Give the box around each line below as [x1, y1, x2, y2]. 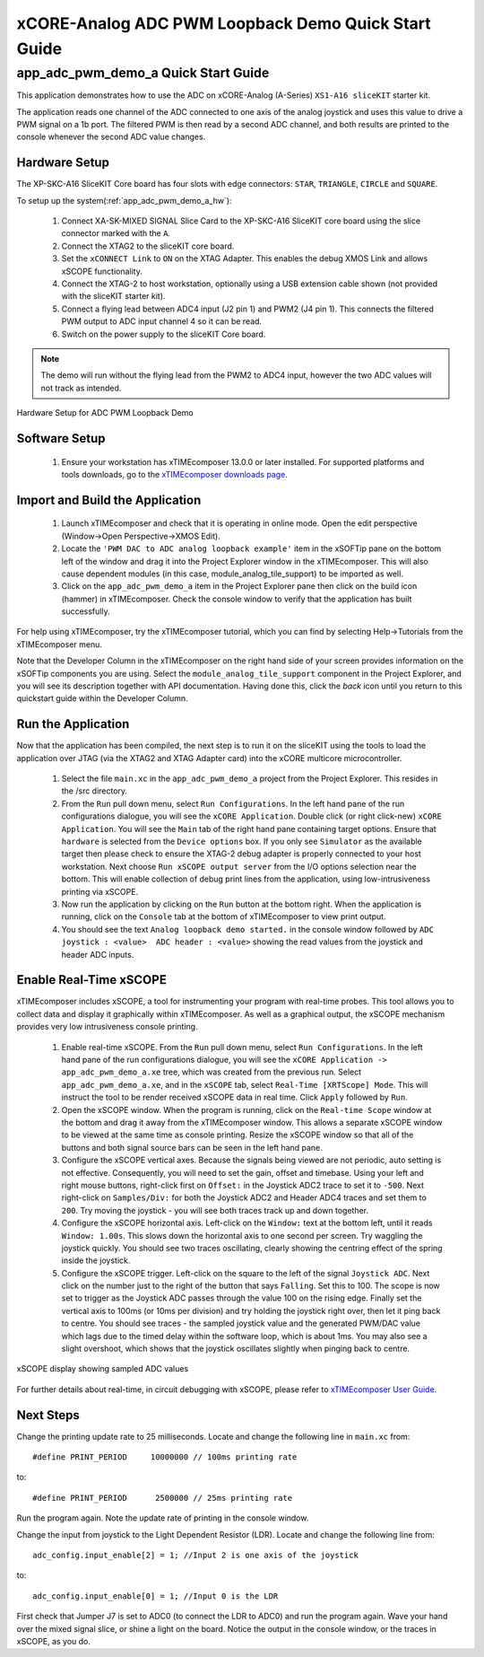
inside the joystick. [61, 1255, 131, 1266]
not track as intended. [40, 382, 122, 393]
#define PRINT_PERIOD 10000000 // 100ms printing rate [32, 1452, 298, 1462]
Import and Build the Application [16, 492, 202, 507]
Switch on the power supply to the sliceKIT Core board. [61, 329, 266, 339]
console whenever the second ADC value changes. [16, 131, 206, 143]
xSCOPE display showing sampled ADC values [16, 1363, 189, 1374]
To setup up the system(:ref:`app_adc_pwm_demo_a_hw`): [16, 195, 232, 206]
